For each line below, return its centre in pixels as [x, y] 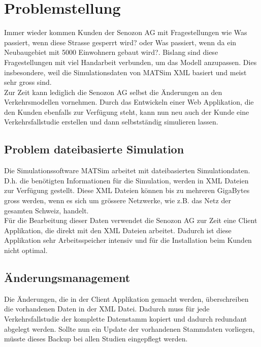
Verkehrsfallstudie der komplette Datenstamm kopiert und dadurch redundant [126, 319]
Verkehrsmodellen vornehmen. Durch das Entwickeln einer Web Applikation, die [129, 102]
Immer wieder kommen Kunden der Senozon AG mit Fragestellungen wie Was [126, 32]
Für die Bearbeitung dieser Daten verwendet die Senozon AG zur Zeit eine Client [131, 220]
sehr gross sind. [28, 82]
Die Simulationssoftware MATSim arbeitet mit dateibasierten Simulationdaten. [127, 170]
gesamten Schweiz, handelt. [46, 210]
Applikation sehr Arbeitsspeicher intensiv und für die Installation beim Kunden [128, 240]
